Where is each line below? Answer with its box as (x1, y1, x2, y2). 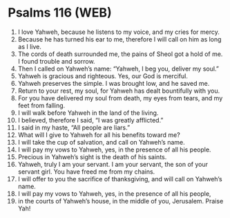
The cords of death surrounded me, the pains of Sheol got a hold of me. (17, 50, 223, 58)
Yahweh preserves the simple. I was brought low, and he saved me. (17, 79, 210, 87)
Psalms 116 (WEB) (8, 5, 113, 21)
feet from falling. (17, 101, 66, 109)
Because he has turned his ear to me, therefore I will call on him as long (17, 35, 222, 43)
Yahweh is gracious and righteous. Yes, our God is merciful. (17, 71, 189, 80)
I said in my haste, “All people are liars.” (17, 123, 131, 131)
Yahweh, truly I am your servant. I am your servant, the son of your (17, 160, 208, 168)
